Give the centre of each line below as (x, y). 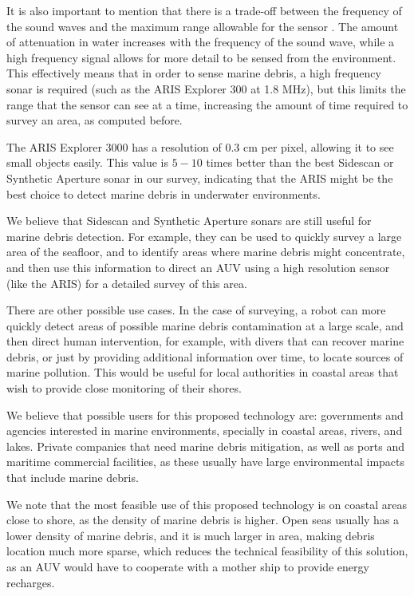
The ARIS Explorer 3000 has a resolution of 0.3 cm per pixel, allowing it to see (200, 146)
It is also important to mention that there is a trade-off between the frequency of (204, 10)
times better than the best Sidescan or (300, 162)
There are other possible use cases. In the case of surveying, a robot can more (196, 310)
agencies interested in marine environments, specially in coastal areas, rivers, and (205, 430)
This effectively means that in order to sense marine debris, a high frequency (194, 73)
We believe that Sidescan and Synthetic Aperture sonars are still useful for (189, 221)
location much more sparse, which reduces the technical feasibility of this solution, (207, 551)
